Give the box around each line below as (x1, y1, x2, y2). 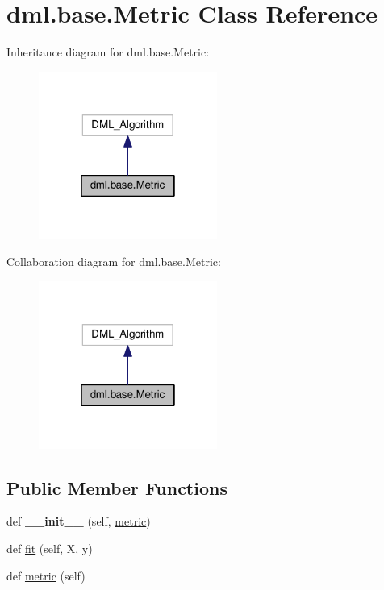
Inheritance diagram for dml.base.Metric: (6, 44, 210, 60)
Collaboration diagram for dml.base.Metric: (6, 253, 221, 270)
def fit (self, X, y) (6, 540, 93, 557)
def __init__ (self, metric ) (6, 513, 151, 530)
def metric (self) (6, 567, 86, 584)
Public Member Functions (6, 475, 227, 500)
